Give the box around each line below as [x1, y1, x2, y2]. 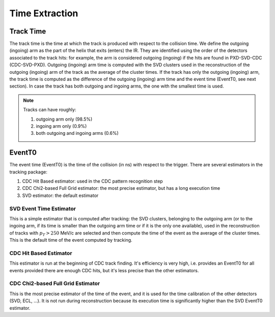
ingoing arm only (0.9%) [36, 123, 87, 129]
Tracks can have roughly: [23, 107, 76, 113]
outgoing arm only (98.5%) [36, 116, 93, 122]
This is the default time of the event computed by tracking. [9, 237, 132, 243]
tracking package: [9, 168, 48, 175]
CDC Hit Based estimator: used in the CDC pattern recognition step [22, 178, 163, 184]
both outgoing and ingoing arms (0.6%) [36, 130, 119, 136]
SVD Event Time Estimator [9, 205, 76, 212]
